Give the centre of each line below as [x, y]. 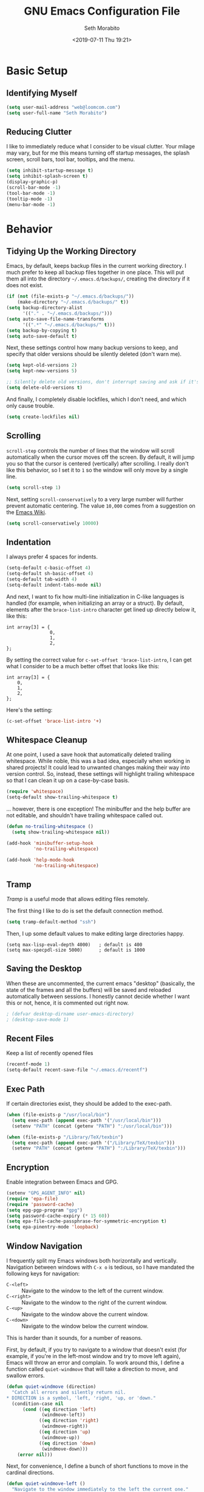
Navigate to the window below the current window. [85, 1326]
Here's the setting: [29, 709]
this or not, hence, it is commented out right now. [68, 1003]
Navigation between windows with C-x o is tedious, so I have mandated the [100, 1267]
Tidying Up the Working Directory [71, 252]
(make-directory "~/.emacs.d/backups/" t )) [73, 302]
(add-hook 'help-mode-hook [40, 860]
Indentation [29, 542]
